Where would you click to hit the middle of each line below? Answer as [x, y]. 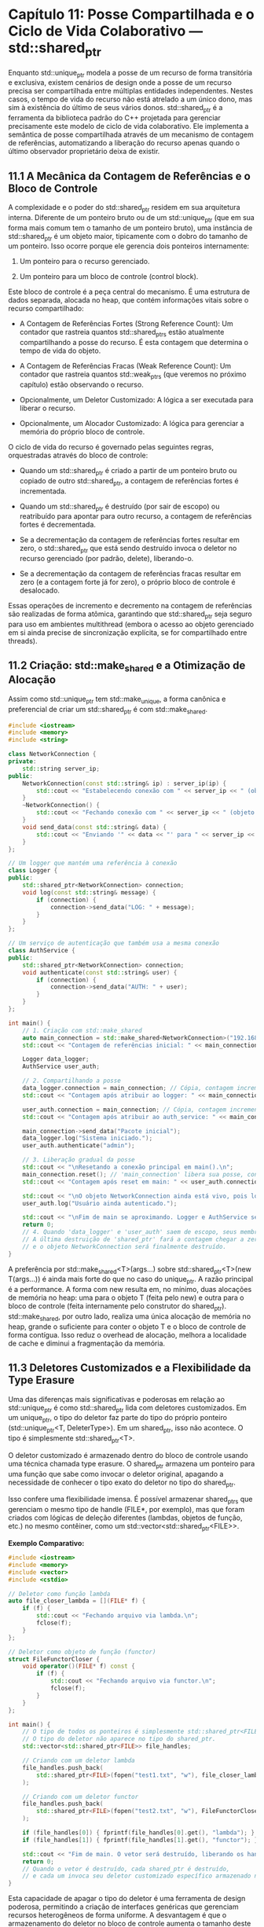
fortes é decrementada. [58, 525]
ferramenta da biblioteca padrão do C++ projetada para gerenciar [115, 118]
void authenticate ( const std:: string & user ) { [100, 972]
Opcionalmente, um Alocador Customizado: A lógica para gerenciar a [132, 423]
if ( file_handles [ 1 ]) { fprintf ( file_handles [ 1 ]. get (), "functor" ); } [140, 1840]
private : [22, 762]
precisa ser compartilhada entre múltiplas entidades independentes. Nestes [131, 91]
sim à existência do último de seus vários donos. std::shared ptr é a [115, 109]
